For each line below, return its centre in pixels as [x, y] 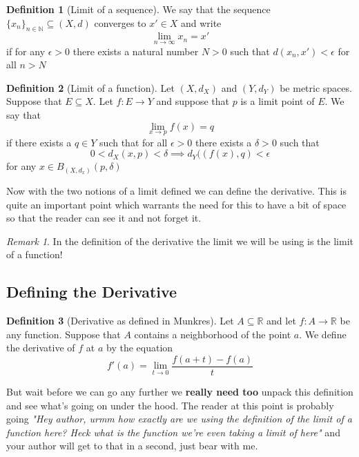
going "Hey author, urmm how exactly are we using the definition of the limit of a [179, 419]
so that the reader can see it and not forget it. [104, 218]
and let [281, 321]
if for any [26, 51]
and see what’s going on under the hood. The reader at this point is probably [170, 405]
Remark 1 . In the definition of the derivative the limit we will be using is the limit [180, 241]
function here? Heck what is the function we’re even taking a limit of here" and [173, 432]
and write [201, 22]
